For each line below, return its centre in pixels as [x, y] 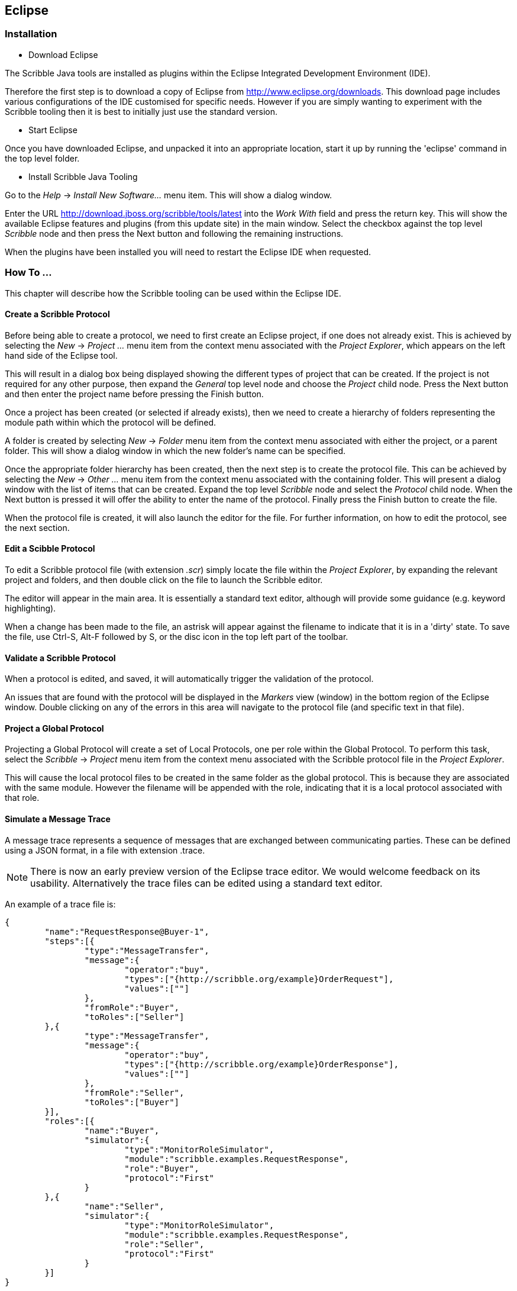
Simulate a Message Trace [58, 819]
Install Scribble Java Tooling [83, 176]
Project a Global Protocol [54, 728]
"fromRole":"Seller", [134, 1092]
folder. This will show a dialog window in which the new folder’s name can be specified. [175, 450]
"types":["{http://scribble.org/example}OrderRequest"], [259, 979]
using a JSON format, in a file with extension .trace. [105, 850]
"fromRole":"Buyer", [132, 1007]
